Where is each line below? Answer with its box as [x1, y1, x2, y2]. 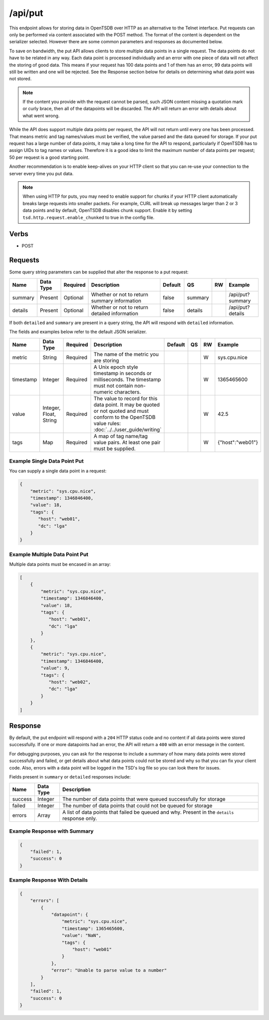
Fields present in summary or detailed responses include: [9, 773, 131, 779]
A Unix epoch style [94, 364, 138, 371]
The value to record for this [94, 395, 158, 402]
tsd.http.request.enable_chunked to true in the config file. [22, 214, 154, 220]
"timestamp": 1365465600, [61, 925, 125, 931]
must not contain [94, 382, 134, 389]
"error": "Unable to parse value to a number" [51, 968, 167, 973]
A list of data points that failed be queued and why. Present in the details [62, 809, 234, 816]
